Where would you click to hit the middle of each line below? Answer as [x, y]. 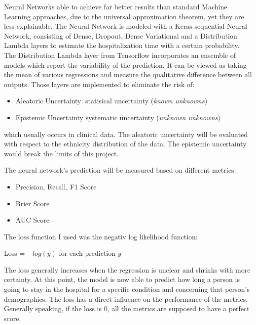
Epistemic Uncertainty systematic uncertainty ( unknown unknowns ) [118, 117]
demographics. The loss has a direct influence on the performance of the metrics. [126, 299]
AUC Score [32, 220]
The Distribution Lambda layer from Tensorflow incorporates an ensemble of [120, 55]
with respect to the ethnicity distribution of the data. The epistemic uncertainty [125, 144]
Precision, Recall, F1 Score [56, 186]
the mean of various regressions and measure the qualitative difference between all [128, 74]
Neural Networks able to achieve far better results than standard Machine [116, 6]
